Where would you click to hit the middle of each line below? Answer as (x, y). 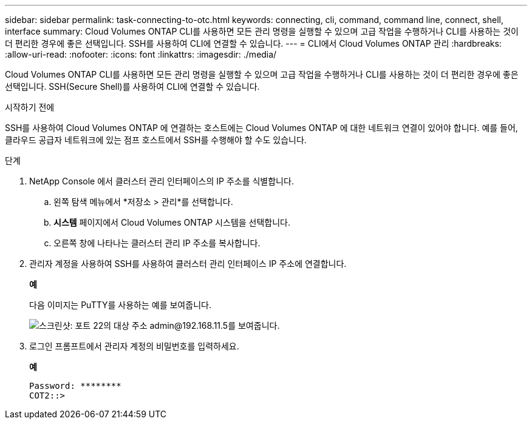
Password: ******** (75, 386)
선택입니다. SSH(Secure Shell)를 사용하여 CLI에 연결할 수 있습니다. (132, 86)
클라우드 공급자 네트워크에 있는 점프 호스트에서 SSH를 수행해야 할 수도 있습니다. (156, 140)
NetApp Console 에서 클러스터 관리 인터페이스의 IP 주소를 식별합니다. (162, 181)
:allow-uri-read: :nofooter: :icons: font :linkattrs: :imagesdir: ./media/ (141, 54)
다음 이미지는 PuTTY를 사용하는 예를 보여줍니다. (120, 305)
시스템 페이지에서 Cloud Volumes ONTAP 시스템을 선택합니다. (172, 222)
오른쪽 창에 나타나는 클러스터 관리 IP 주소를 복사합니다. (157, 243)
